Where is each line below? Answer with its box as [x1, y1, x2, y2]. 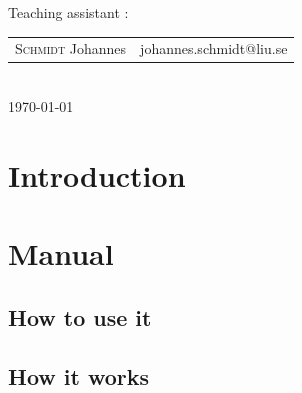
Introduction [8, 154, 186, 195]
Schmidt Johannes [15, 38, 127, 59]
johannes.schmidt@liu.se [140, 38, 288, 59]
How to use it [8, 301, 152, 332]
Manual [8, 233, 114, 274]
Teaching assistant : [8, 2, 129, 22]
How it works [8, 360, 150, 391]
